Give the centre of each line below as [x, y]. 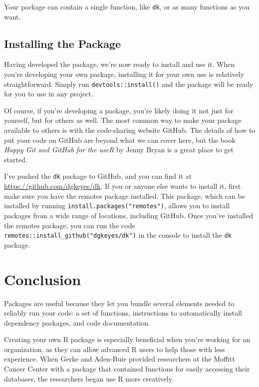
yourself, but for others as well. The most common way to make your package [123, 120]
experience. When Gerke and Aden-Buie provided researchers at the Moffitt [120, 359]
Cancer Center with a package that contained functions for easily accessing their [127, 369]
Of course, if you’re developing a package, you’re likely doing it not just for [119, 110]
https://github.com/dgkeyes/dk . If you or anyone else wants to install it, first [123, 186]
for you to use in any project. [49, 94]
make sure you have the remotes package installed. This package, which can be [125, 195]
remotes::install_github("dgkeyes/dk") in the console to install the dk [118, 235]
